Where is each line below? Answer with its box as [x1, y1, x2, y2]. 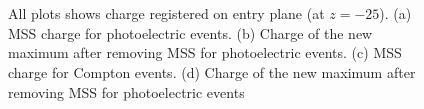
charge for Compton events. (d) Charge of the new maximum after [8, 61, 416, 82]
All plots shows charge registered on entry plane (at [8, 3, 325, 24]
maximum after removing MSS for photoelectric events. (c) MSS [8, 42, 402, 63]
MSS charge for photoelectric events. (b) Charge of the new [8, 22, 373, 43]
